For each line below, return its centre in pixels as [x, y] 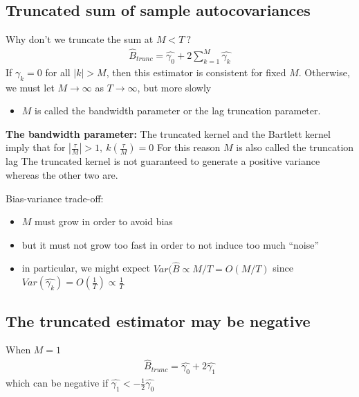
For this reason [188, 147]
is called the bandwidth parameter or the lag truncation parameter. [178, 111]
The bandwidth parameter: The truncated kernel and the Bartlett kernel [168, 133]
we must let [30, 87]
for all [58, 72]
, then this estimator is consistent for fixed [196, 72]
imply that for [36, 147]
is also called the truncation [295, 147]
